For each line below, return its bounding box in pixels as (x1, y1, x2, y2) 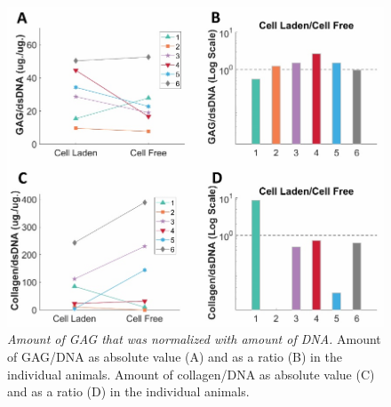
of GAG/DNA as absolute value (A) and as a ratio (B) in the (7, 347, 342, 366)
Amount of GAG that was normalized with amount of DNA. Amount (7, 330, 381, 348)
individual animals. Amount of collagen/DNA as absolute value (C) (7, 364, 375, 383)
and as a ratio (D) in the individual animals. (7, 382, 250, 401)
